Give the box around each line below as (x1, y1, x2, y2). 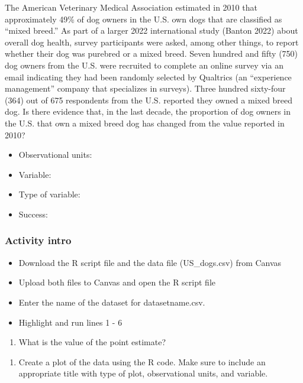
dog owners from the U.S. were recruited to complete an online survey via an (5, 59, 283, 71)
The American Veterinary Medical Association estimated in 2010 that (5, 1, 257, 13)
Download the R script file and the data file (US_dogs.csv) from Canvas (18, 256, 282, 268)
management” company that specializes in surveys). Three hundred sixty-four (5, 82, 286, 95)
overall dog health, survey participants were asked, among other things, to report (5, 35, 299, 48)
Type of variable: (18, 188, 80, 200)
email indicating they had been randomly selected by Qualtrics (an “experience (5, 70, 292, 83)
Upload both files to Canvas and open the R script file (18, 276, 215, 288)
